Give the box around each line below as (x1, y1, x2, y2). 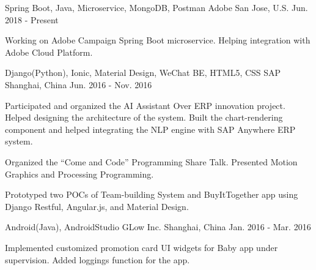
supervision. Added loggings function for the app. (5, 253, 190, 266)
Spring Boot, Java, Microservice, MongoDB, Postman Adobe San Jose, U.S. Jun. (5, 1, 308, 13)
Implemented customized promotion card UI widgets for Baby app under (5, 241, 278, 253)
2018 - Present (5, 13, 59, 26)
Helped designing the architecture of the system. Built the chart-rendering (5, 111, 283, 124)
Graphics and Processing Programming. (5, 167, 154, 180)
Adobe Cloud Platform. (5, 45, 93, 58)
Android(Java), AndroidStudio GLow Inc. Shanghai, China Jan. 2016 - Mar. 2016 (5, 220, 311, 233)
